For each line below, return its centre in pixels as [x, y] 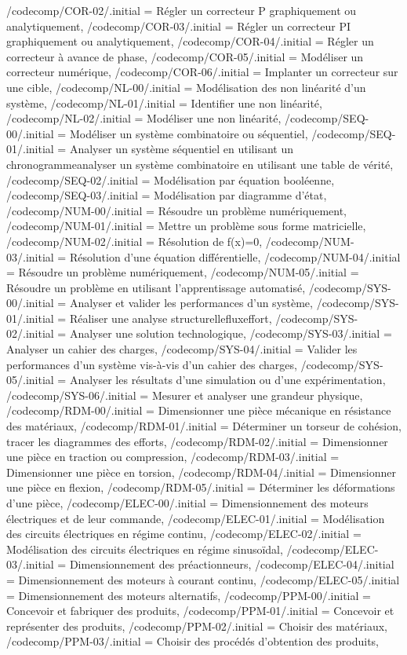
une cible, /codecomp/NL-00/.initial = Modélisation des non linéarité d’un [186, 87]
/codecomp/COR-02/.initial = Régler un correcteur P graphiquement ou [182, 10]
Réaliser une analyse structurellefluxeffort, [171, 318]
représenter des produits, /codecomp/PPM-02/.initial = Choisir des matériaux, [197, 626]
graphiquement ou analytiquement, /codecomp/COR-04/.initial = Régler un [190, 41]
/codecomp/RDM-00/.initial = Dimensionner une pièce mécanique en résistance [199, 410]
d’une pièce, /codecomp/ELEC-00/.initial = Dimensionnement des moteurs [187, 503]
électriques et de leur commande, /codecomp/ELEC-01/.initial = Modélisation [196, 518]
